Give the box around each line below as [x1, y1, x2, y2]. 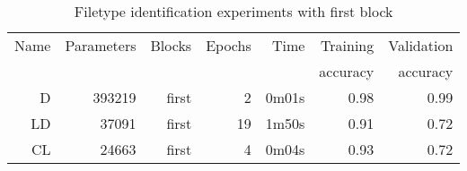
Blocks [150, 35, 192, 56]
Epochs [206, 35, 251, 56]
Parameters [65, 35, 137, 56]
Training [321, 35, 374, 56]
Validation [388, 35, 454, 56]
